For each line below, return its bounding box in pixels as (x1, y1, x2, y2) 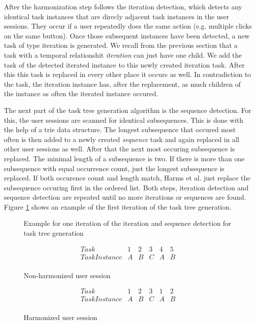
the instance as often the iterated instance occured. (4, 88, 158, 99)
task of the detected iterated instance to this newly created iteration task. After (4, 59, 245, 70)
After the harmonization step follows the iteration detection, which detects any (4, 1, 242, 11)
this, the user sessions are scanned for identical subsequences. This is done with (4, 114, 243, 125)
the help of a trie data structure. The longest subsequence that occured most (4, 124, 236, 135)
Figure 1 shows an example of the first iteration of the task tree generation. (4, 201, 231, 212)
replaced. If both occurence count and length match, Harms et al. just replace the (4, 173, 251, 183)
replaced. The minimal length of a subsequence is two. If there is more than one (4, 153, 245, 163)
